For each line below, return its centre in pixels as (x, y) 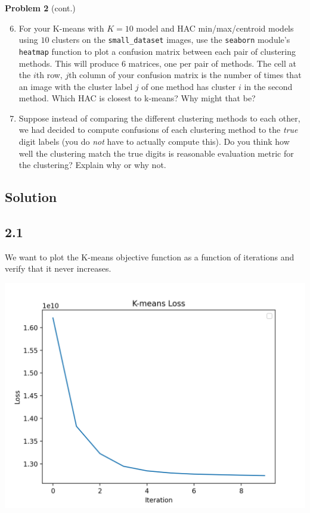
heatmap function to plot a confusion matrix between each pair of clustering (157, 51)
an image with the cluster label (76, 86)
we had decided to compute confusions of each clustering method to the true (158, 130)
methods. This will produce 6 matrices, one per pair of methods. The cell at (157, 63)
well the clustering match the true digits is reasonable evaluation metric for (156, 153)
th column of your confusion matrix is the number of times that (185, 75)
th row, (49, 75)
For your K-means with (61, 28)
